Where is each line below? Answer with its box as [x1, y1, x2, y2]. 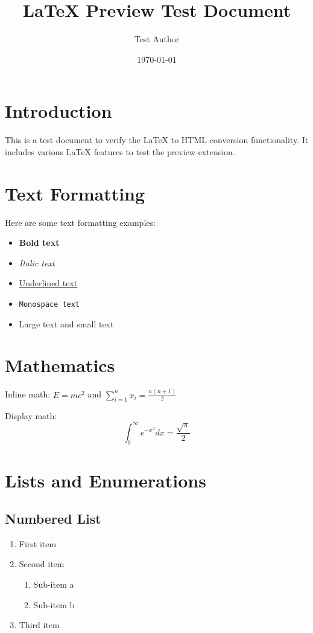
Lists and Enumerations [5, 468, 206, 492]
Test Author [134, 33, 180, 45]
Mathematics [5, 353, 115, 378]
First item [19, 537, 57, 550]
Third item [19, 619, 60, 631]
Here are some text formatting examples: [5, 216, 156, 228]
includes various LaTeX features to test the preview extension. [5, 145, 235, 158]
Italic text [19, 256, 55, 269]
